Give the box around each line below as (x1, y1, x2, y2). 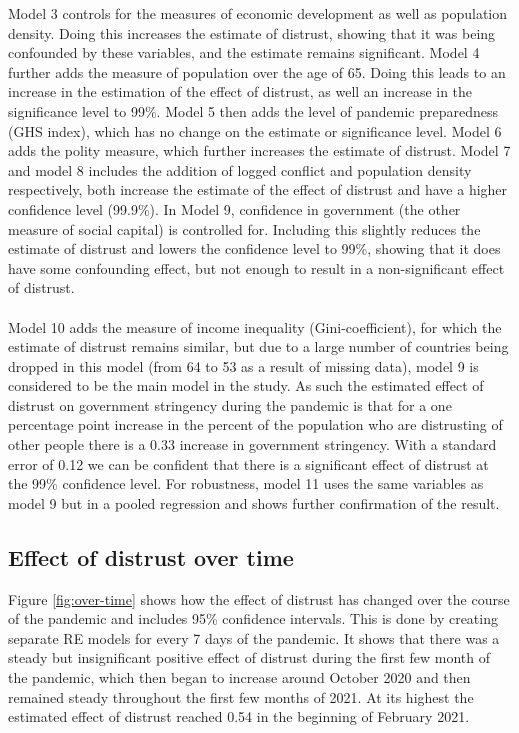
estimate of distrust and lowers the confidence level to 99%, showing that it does (8, 238, 501, 259)
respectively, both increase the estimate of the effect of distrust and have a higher (8, 179, 508, 200)
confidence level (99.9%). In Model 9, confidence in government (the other (8, 198, 461, 219)
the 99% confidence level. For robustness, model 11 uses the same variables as (8, 473, 484, 494)
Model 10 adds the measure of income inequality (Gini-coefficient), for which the (8, 316, 502, 337)
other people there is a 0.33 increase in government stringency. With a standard (8, 434, 497, 455)
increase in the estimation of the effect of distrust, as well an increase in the (8, 81, 473, 102)
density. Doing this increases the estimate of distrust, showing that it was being (8, 22, 496, 43)
